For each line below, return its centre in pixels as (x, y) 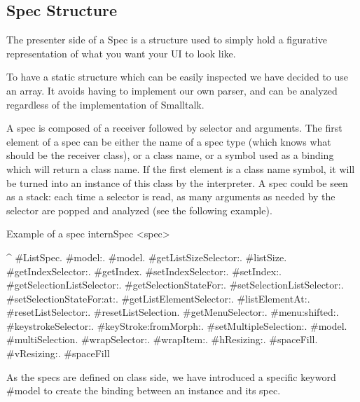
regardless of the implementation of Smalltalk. (105, 104)
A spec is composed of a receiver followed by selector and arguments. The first (174, 128)
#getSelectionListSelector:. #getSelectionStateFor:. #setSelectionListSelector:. (175, 285)
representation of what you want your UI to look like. (121, 53)
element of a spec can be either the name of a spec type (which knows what (169, 141)
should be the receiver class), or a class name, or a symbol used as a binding (170, 155)
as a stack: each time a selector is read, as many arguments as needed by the (171, 196)
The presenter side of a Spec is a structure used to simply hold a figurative (167, 40)
